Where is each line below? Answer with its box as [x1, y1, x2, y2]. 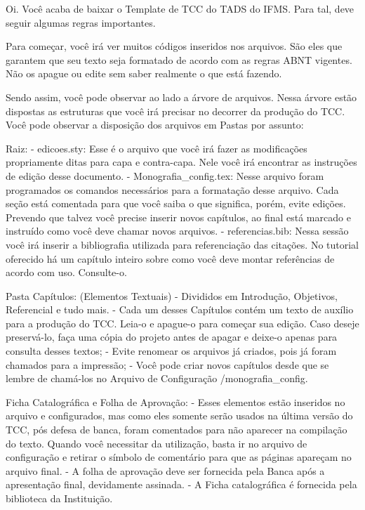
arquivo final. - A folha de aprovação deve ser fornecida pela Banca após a [6, 463, 325, 478]
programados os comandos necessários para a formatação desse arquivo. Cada [6, 182, 339, 197]
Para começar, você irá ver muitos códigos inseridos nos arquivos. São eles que [6, 39, 343, 53]
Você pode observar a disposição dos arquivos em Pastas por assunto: [6, 117, 304, 132]
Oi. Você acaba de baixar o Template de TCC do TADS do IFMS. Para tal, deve [6, 1, 354, 15]
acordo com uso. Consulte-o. [6, 265, 127, 280]
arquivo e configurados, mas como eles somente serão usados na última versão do [6, 408, 353, 423]
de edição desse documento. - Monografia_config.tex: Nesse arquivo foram [6, 168, 324, 183]
